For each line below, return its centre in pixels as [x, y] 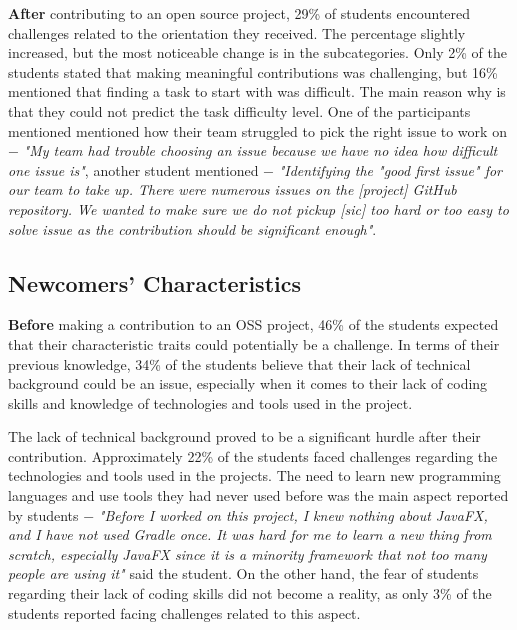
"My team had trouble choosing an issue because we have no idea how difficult [260, 150]
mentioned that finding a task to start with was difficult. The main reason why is [257, 91]
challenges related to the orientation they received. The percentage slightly [237, 32]
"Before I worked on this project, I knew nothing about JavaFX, [293, 514]
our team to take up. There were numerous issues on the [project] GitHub [232, 189]
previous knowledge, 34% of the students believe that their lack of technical [239, 363]
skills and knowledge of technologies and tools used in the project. [210, 402]
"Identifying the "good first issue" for [390, 169]
